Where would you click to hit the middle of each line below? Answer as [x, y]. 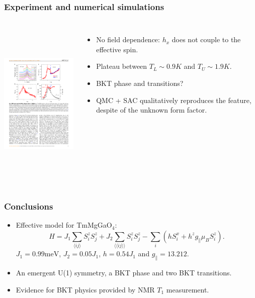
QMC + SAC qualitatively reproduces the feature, [174, 100]
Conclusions [29, 206]
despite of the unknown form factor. [152, 110]
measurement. [188, 289]
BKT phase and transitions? [140, 83]
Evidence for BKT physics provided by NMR [85, 289]
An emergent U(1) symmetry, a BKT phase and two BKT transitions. [124, 273]
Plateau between [122, 66]
